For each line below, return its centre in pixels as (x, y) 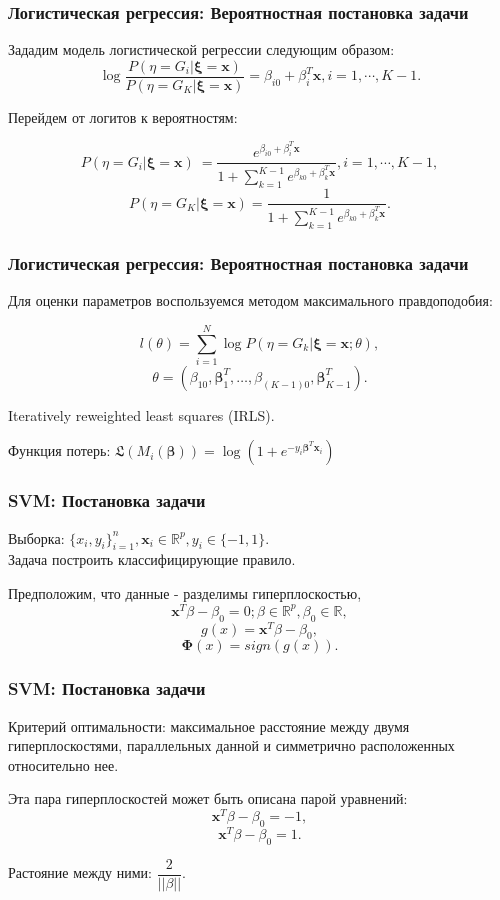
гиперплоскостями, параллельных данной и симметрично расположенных (231, 745)
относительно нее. (63, 764)
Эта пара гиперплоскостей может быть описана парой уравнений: (208, 798)
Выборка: (36, 537)
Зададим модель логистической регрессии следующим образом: (201, 49)
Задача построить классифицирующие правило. (152, 559)
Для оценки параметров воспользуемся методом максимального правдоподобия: (250, 300)
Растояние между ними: (80, 872)
